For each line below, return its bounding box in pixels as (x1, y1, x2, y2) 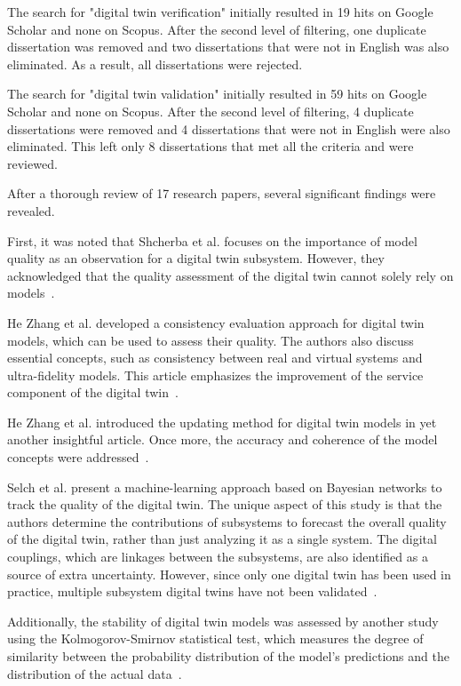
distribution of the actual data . (7, 664, 182, 682)
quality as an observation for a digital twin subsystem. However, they (7, 249, 385, 267)
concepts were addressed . (7, 448, 149, 467)
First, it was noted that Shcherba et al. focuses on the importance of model (7, 231, 417, 250)
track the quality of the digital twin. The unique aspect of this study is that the (7, 495, 442, 514)
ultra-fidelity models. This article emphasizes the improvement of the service (7, 365, 424, 384)
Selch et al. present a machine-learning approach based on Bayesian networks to (7, 477, 442, 496)
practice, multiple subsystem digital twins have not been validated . (7, 582, 378, 601)
